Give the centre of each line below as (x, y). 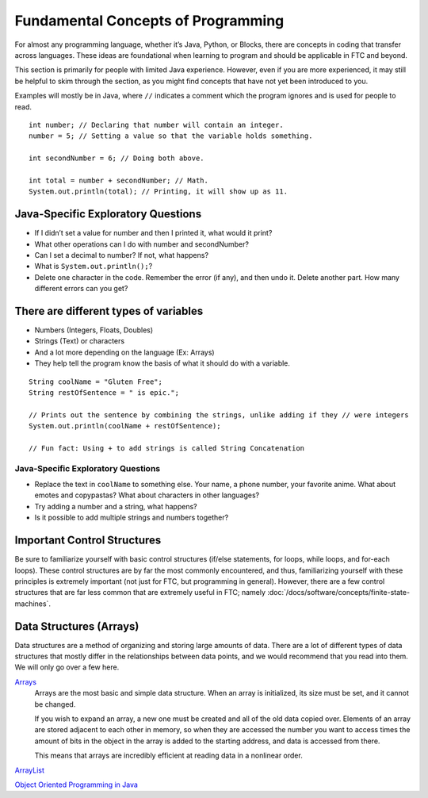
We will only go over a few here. (67, 667)
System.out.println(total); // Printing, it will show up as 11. (159, 192)
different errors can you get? (81, 289)
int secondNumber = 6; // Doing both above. (117, 158)
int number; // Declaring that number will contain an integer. (157, 125)
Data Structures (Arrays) (77, 626)
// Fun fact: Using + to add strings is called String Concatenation (167, 448)
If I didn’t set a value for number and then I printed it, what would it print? (153, 233)
